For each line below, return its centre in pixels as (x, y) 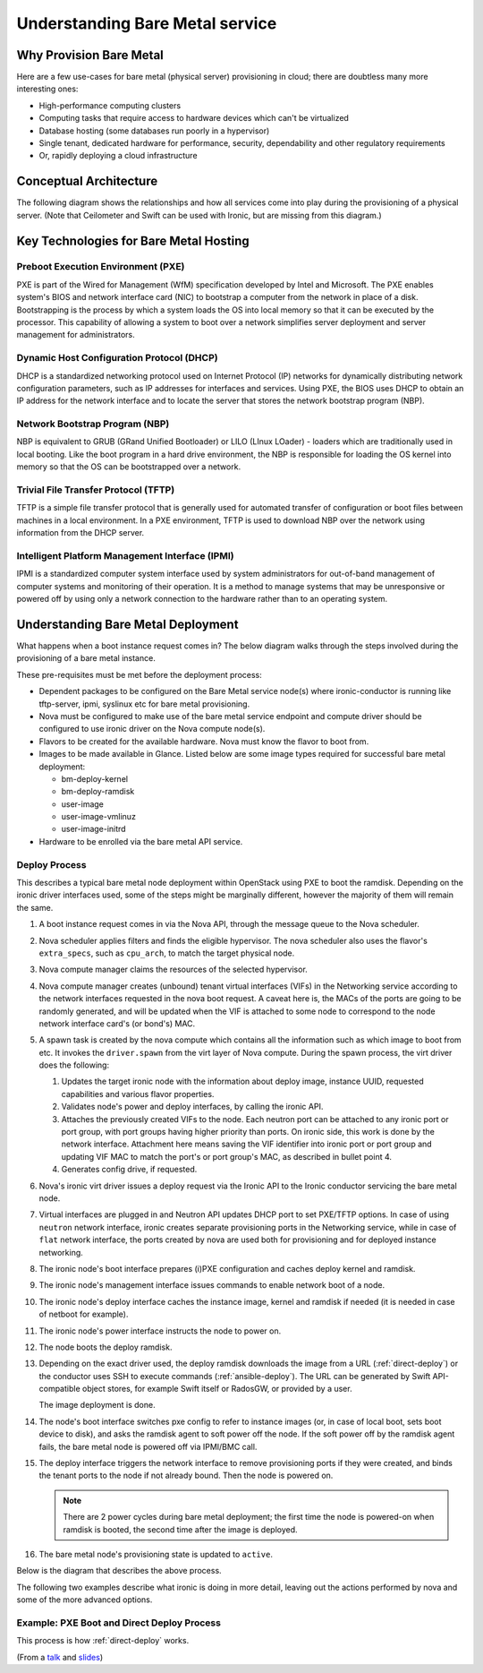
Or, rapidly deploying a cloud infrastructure (118, 156)
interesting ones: (47, 89)
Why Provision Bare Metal (90, 55)
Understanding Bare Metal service (147, 23)
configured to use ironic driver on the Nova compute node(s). (152, 729)
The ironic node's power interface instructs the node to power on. (160, 1331)
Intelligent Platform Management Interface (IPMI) (125, 555)
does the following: (74, 1065)
